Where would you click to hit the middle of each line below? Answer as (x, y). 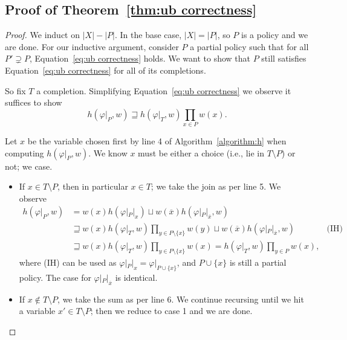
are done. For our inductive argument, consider (92, 46)
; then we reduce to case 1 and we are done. (171, 311)
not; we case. (29, 166)
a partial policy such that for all (249, 46)
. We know (108, 152)
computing (24, 152)
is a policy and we (275, 35)
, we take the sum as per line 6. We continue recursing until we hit (181, 299)
